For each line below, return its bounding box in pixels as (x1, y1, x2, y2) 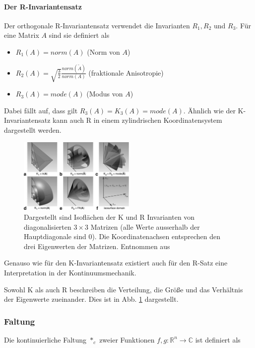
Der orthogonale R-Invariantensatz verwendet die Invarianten (4, 20, 190, 30)
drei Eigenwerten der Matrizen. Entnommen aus (24, 241, 170, 251)
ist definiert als (195, 334, 241, 345)
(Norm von (87, 46, 120, 57)
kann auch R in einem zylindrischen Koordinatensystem (53, 115, 222, 125)
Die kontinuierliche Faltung (4, 334, 87, 345)
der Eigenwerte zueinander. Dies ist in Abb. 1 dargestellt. (4, 294, 179, 304)
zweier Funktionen (99, 334, 155, 345)
